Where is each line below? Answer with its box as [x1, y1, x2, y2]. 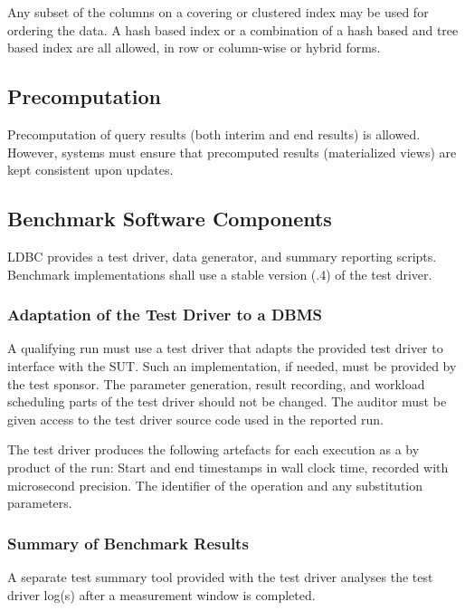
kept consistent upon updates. [7, 160, 174, 179]
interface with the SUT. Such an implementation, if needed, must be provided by [7, 356, 457, 375]
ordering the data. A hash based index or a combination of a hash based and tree [7, 20, 459, 39]
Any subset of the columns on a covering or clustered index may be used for [7, 3, 429, 21]
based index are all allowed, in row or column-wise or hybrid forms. [7, 38, 381, 57]
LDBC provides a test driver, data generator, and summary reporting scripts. [7, 246, 437, 265]
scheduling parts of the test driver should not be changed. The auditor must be [7, 392, 447, 411]
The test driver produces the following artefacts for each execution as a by [7, 440, 420, 459]
